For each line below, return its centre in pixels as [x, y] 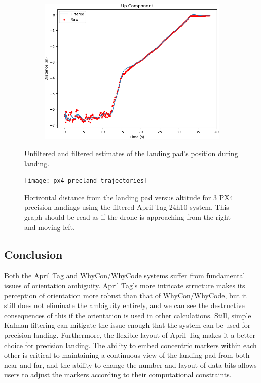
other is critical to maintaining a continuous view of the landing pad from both [127, 355]
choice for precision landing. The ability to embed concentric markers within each [130, 345]
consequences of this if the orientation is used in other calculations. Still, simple [128, 315]
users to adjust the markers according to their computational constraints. [118, 375]
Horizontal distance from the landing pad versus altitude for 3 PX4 [129, 197]
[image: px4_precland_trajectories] [86, 181]
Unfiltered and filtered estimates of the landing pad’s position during [131, 153]
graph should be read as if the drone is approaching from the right [127, 217]
